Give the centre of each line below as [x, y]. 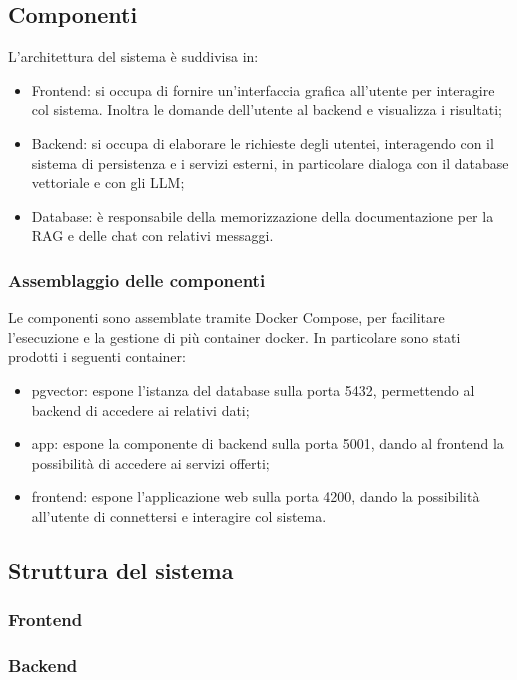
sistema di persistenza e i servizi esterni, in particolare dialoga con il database [270, 162]
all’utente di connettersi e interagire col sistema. [179, 515]
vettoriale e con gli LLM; [108, 182]
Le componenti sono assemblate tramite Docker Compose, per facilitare [226, 317]
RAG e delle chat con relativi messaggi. [152, 235]
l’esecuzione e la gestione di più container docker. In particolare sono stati [234, 336]
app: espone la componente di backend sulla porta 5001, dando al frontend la [267, 443]
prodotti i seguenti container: [97, 356]
